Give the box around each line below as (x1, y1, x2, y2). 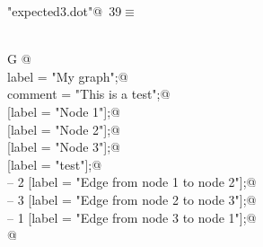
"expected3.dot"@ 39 (7, 2, 122, 20)
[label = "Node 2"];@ (7, 119, 120, 138)
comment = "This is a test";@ (7, 84, 171, 103)
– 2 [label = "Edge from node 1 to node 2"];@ (7, 172, 257, 191)
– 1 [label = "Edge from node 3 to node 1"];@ (7, 207, 257, 226)
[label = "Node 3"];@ (7, 137, 120, 156)
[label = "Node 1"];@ (7, 101, 120, 120)
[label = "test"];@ (7, 154, 102, 173)
